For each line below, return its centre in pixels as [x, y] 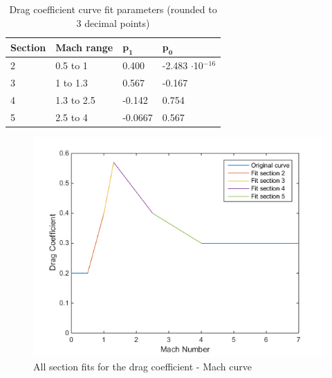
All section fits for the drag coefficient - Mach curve [143, 367]
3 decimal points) [113, 22]
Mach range [84, 47]
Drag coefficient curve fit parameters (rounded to [113, 9]
